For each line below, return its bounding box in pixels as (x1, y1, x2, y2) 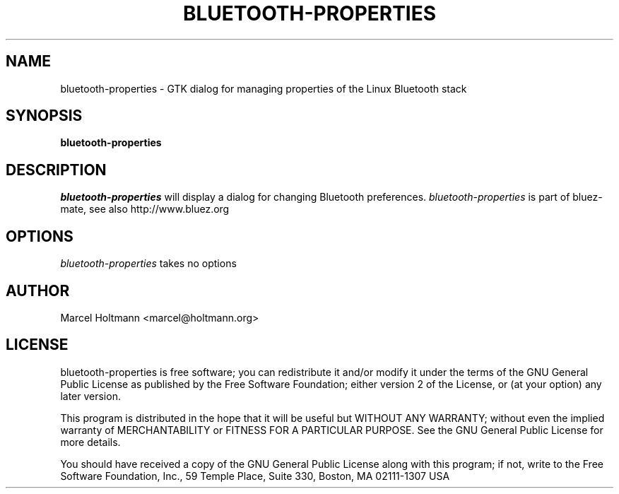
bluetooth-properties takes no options (60, 257, 237, 270)
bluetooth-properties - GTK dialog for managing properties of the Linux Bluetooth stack (60, 82, 467, 95)
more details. (60, 435, 121, 448)
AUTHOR (6, 281, 70, 300)
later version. (60, 389, 121, 402)
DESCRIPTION (6, 160, 107, 179)
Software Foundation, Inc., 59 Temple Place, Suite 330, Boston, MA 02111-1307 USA (60, 469, 450, 482)
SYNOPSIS (6, 107, 83, 125)
